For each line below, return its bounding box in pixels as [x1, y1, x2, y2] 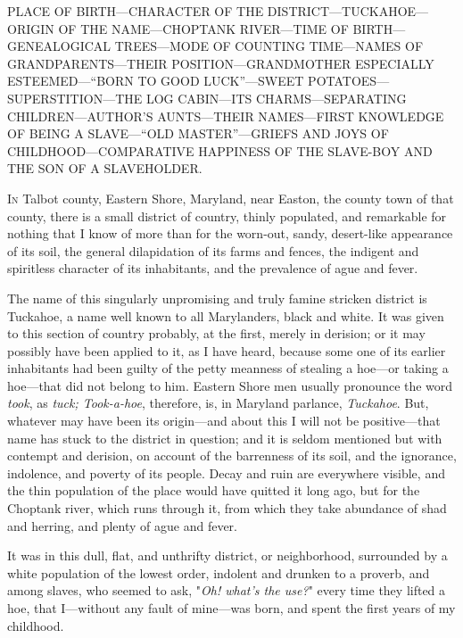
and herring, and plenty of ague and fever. [7, 516, 237, 534]
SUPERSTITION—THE [7, 88, 143, 107]
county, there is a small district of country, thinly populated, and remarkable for [7, 206, 447, 225]
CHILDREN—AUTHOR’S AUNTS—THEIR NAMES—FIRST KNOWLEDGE [7, 106, 444, 125]
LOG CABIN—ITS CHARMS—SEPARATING [145, 88, 407, 107]
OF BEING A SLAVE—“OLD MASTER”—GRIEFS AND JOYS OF [7, 124, 389, 143]
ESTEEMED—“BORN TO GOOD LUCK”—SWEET [7, 71, 304, 90]
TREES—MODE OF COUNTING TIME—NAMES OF [114, 37, 424, 55]
